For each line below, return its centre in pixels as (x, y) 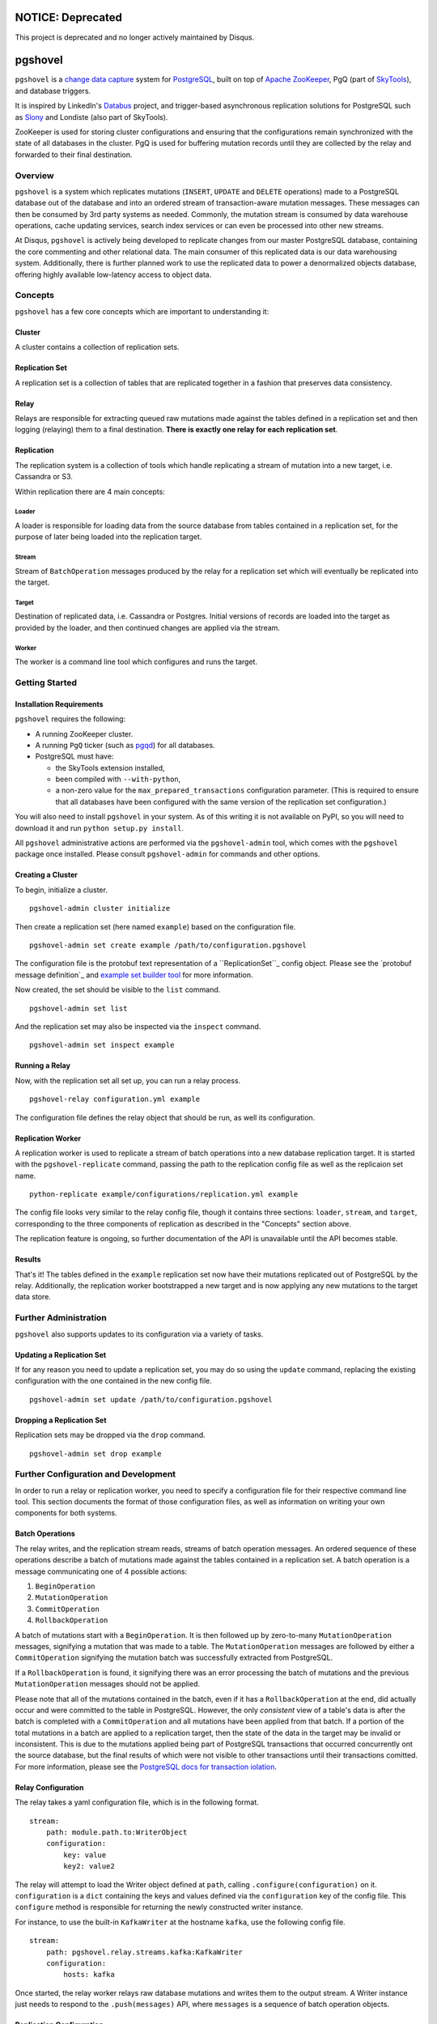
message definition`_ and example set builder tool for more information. (134, 975)
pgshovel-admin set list (78, 1008)
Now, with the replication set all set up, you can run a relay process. (128, 1080)
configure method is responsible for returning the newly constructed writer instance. (159, 1907)
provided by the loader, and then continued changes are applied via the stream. (148, 627)
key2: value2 (89, 1867)
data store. (33, 1297)
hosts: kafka (89, 1975)
